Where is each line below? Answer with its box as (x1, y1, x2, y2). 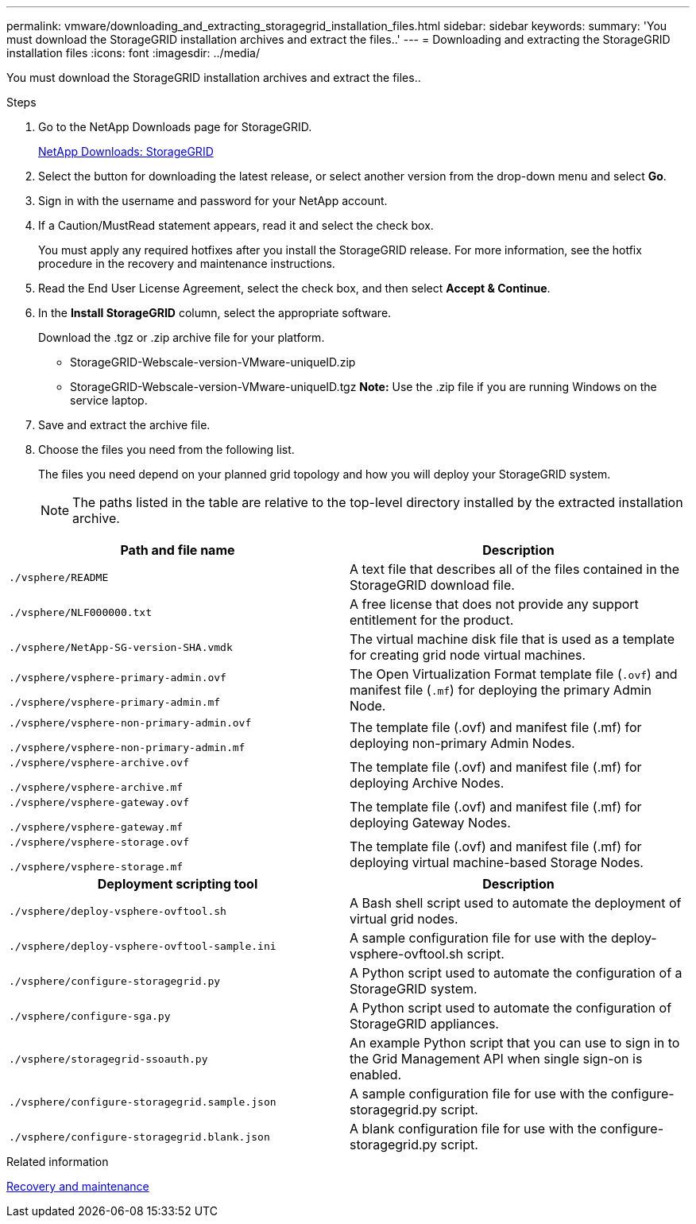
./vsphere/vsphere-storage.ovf (9, 836, 189, 848)
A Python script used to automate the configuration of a (350, 965, 682, 981)
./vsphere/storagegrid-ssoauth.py (9, 1052, 208, 1065)
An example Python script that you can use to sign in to (350, 1035, 680, 1051)
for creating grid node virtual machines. (350, 647, 586, 663)
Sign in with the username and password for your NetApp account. (38, 194, 388, 207)
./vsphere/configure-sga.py (9, 1009, 171, 1022)
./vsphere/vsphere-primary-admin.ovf (9, 672, 226, 684)
